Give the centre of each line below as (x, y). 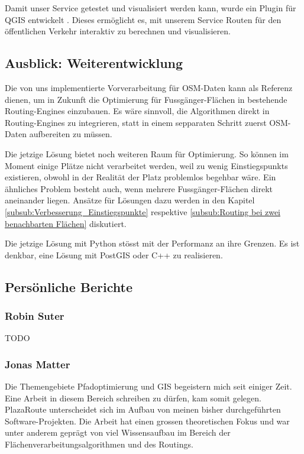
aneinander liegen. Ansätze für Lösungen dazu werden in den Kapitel (130, 200)
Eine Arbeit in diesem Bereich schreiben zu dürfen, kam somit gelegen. (133, 398)
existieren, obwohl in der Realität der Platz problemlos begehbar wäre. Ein (140, 177)
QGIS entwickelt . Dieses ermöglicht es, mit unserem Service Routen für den (143, 19)
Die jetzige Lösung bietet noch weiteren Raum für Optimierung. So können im (147, 153)
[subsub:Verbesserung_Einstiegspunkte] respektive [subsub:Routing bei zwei (143, 211)
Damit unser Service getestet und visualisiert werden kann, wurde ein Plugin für (151, 8)
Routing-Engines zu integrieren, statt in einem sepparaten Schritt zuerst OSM (146, 122)
